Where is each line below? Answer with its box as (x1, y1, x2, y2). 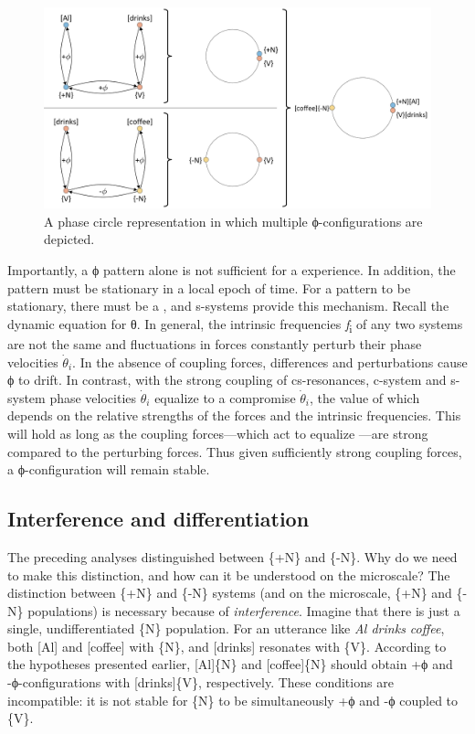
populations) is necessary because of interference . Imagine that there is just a (27, 601, 460, 620)
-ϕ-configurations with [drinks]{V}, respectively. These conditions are (7, 673, 394, 692)
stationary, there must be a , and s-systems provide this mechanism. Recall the (7, 296, 449, 315)
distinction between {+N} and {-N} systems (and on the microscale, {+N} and (7, 583, 452, 602)
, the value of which (310, 388, 420, 407)
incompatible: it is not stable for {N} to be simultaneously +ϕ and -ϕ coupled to (7, 690, 459, 709)
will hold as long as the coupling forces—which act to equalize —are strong (7, 423, 428, 442)
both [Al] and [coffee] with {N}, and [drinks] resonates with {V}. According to (7, 636, 447, 655)
